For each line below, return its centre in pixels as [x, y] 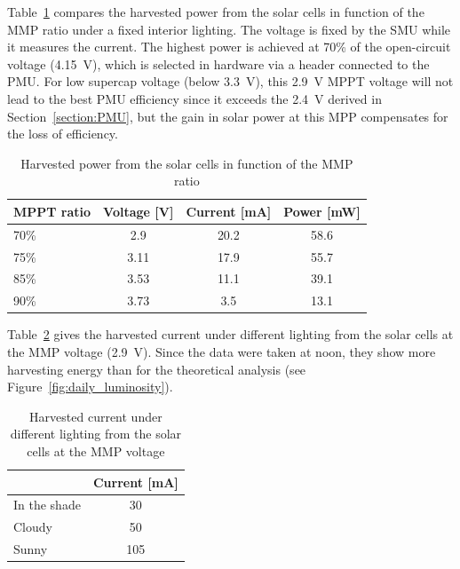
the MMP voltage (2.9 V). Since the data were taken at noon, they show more [222, 352]
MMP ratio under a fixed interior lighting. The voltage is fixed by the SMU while [229, 29]
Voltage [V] [139, 211]
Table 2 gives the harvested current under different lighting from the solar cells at [230, 334]
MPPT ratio [52, 211]
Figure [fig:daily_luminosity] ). [90, 387]
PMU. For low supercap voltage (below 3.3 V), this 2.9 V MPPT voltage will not [230, 81]
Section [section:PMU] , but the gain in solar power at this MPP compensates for [228, 116]
